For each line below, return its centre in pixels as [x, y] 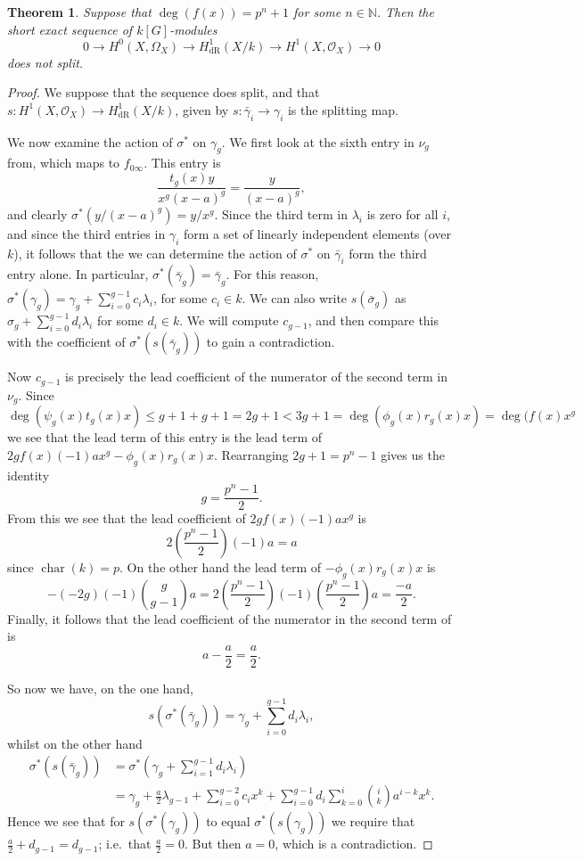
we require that [373, 821]
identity [29, 475]
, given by [202, 109]
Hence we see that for [66, 821]
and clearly [37, 213]
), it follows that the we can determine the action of [155, 253]
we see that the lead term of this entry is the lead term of [165, 437]
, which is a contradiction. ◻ [354, 844]
